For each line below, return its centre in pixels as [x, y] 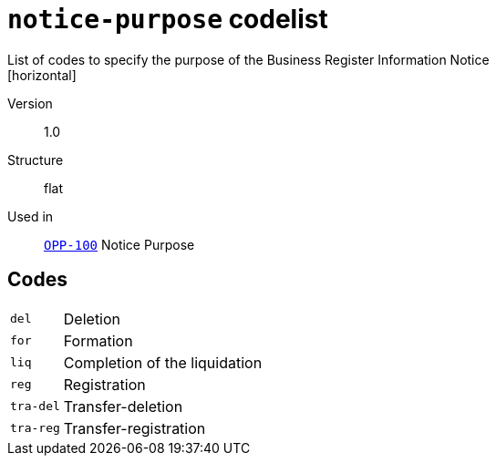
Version [30, 103]
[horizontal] [42, 75]
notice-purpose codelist [168, 19]
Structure [36, 159]
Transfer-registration [134, 428]
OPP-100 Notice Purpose [119, 244]
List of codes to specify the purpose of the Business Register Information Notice [248, 59]
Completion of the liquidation [163, 362]
